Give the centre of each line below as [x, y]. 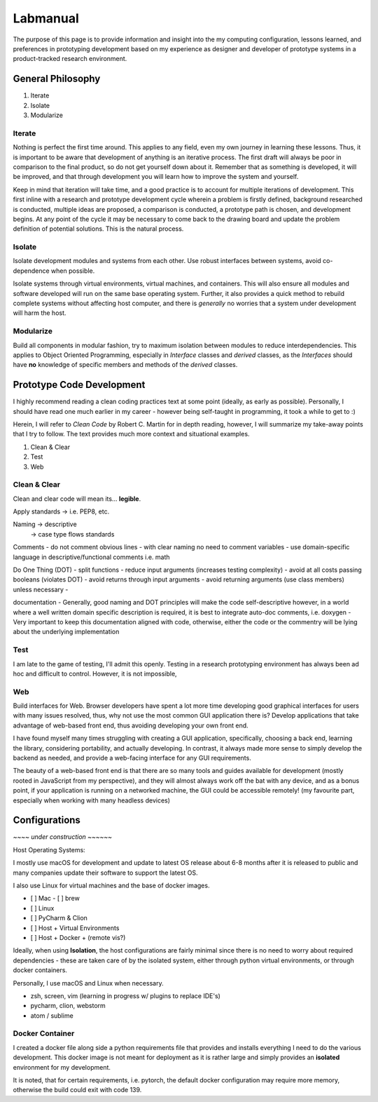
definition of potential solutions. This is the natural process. [98, 229]
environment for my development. [62, 1067]
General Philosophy [57, 79]
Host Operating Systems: [49, 849]
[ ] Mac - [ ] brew [55, 899]
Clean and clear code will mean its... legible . [77, 499]
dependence [31, 271]
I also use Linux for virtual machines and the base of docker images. [111, 886]
